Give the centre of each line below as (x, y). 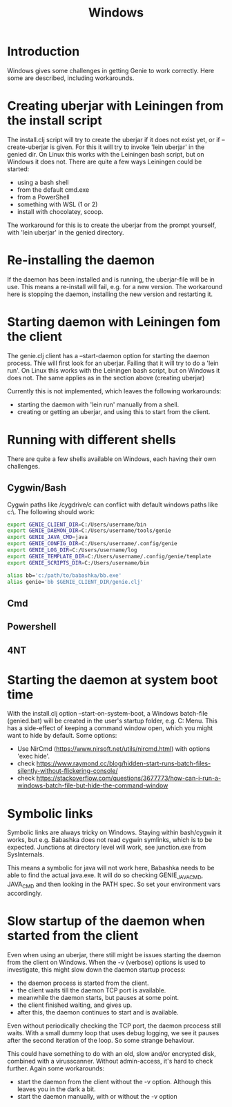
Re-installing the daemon (81, 261)
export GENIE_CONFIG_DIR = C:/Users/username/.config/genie (92, 544)
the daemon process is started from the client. (83, 983)
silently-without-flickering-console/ (67, 771)
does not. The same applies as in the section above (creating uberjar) (106, 378)
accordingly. (25, 893)
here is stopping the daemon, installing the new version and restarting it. (110, 294)
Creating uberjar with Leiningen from (116, 106)
